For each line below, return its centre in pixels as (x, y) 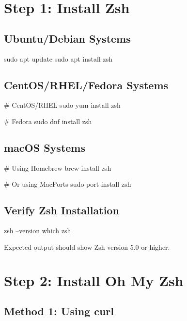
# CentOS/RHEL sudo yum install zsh (62, 105)
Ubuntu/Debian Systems (67, 38)
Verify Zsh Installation (62, 210)
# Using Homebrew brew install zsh (58, 168)
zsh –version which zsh (38, 231)
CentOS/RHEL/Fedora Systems (86, 85)
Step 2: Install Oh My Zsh (94, 280)
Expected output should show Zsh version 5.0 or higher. (87, 247)
